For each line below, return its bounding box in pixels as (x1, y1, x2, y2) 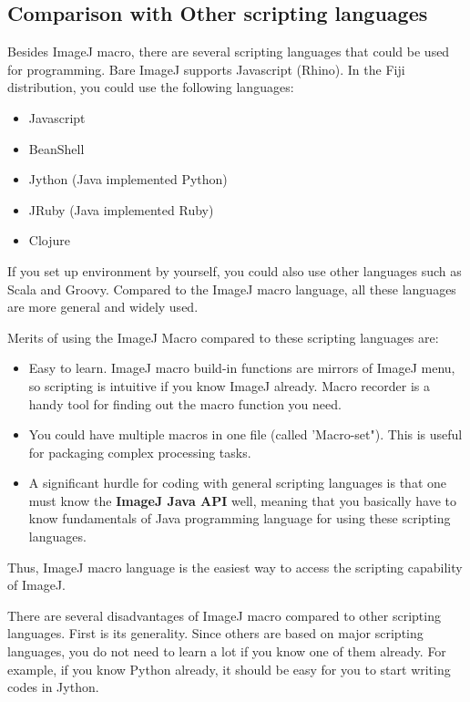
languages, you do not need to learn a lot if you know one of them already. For (7, 642, 446, 661)
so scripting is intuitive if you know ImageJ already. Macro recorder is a (28, 376, 430, 395)
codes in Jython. (7, 677, 99, 697)
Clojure (28, 231, 70, 250)
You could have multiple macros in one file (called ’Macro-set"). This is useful (28, 425, 463, 444)
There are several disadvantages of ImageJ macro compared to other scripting (7, 605, 441, 625)
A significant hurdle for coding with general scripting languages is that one (28, 473, 447, 492)
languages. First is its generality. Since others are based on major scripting (7, 624, 424, 643)
